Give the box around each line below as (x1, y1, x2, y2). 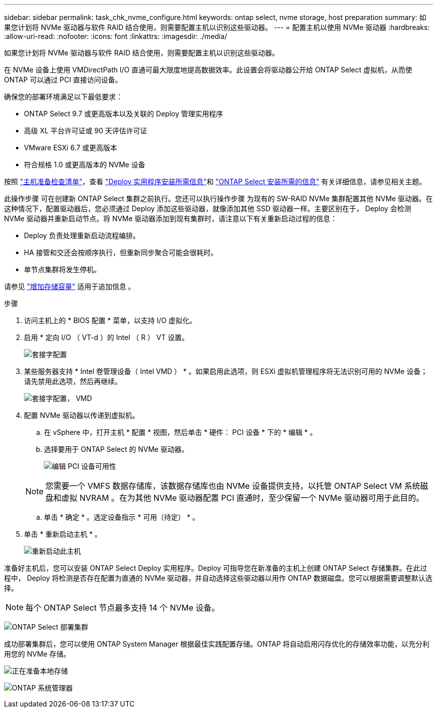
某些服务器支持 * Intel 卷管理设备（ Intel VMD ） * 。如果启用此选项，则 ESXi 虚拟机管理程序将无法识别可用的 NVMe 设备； (24, 367, 428, 375)
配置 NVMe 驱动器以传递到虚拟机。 (24, 411, 139, 419)
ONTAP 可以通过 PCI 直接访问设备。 (4, 75, 122, 84)
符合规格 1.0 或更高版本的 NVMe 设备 (24, 160, 145, 169)
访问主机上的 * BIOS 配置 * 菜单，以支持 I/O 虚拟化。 (24, 316, 197, 325)
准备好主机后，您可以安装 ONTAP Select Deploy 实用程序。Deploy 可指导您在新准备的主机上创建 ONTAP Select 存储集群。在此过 (4, 564, 427, 572)
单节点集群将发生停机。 (24, 265, 101, 274)
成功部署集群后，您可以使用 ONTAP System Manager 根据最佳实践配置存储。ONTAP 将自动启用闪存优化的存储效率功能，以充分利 (4, 640, 430, 648)
